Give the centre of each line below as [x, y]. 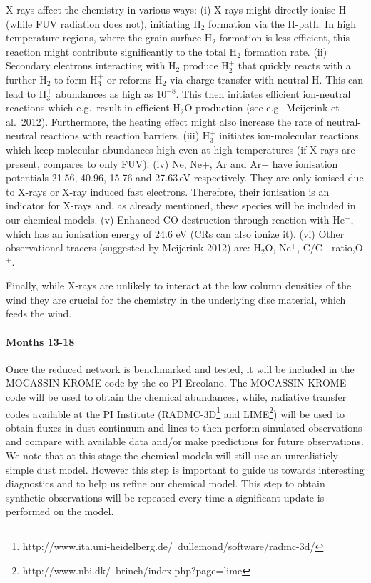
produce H [206, 65]
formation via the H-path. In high [283, 23]
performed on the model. [60, 511]
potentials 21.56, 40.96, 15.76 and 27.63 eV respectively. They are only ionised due [185, 178]
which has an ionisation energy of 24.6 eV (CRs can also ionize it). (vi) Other [175, 233]
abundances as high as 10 [111, 93]
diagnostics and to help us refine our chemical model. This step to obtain [166, 483]
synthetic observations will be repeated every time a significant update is [165, 497]
